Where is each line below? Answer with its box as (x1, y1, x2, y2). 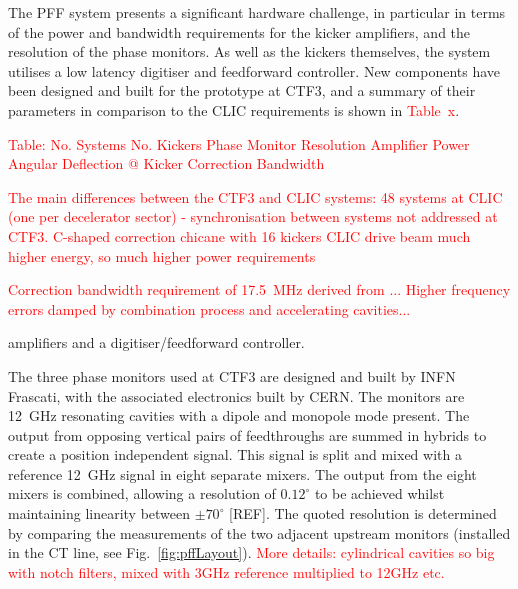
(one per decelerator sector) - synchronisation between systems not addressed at (8, 206, 498, 227)
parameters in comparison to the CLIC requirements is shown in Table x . (8, 99, 460, 120)
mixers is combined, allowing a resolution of (8, 483, 276, 504)
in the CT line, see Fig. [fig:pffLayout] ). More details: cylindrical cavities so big (8, 542, 495, 563)
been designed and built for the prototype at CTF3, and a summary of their (8, 80, 476, 101)
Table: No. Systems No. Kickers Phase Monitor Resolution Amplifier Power (8, 133, 470, 154)
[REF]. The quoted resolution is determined (229, 503, 497, 524)
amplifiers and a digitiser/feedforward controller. (8, 332, 305, 353)
